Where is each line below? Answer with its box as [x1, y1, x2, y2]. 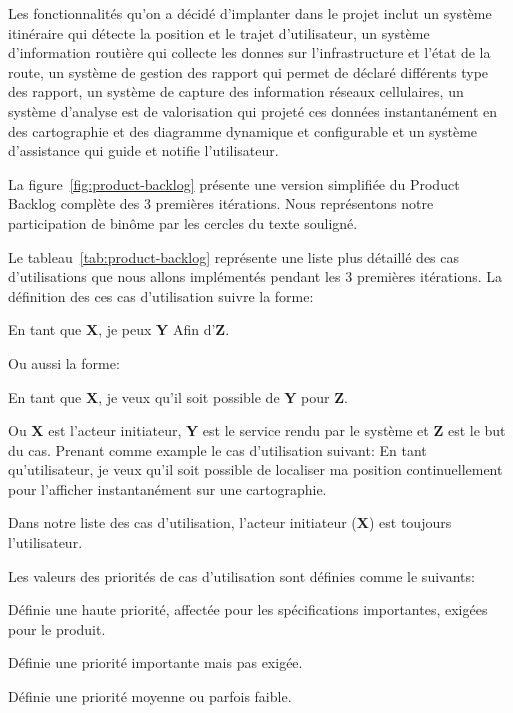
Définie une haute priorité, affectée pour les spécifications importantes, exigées [8, 599, 488, 620]
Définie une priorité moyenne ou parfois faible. [8, 686, 292, 707]
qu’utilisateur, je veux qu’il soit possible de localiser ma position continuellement [8, 459, 503, 480]
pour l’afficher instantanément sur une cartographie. [8, 478, 327, 499]
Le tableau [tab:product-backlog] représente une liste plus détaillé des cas [8, 246, 460, 267]
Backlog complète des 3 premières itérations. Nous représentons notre [8, 193, 434, 214]
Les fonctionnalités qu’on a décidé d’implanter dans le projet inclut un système [8, 3, 492, 23]
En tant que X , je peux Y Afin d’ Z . [8, 319, 230, 340]
